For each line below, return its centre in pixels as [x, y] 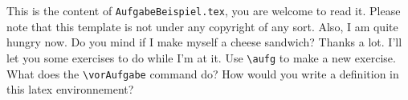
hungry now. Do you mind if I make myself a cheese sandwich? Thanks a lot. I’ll [204, 42]
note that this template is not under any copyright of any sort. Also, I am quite [202, 26]
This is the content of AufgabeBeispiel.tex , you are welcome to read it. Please [204, 10]
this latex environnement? [70, 89]
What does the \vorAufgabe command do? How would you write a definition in [203, 73]
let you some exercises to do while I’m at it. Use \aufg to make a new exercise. [201, 57]
